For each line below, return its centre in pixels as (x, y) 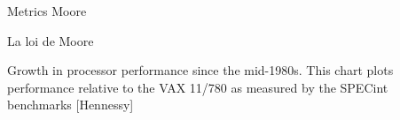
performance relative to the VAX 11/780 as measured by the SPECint (198, 87)
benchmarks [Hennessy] (71, 105)
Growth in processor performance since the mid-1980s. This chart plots (200, 70)
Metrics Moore (47, 11)
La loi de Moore (51, 40)
